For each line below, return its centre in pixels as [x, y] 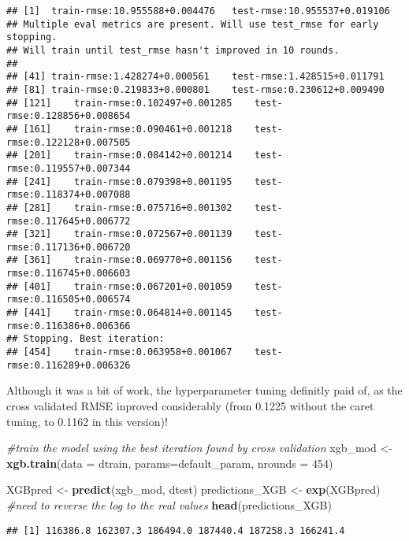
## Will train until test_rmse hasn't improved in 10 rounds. [173, 50]
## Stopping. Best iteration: [86, 339]
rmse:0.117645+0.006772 [69, 221]
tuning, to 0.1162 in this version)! [87, 421]
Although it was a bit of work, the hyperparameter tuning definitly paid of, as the [204, 390]
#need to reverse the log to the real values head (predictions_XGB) [169, 504]
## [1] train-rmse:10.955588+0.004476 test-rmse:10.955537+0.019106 [198, 11]
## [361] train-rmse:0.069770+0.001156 [119, 260]
